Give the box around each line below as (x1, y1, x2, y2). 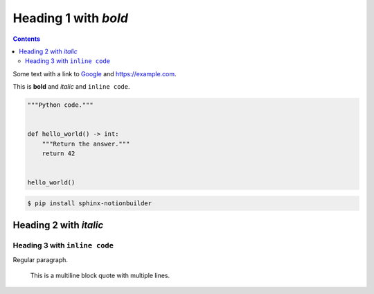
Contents (12, 35, 41, 43)
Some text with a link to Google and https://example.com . (12, 69, 177, 78)
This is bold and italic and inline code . (12, 83, 130, 91)
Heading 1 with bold (12, 10, 128, 26)
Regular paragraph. (12, 255, 69, 263)
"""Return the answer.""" (42, 139, 130, 148)
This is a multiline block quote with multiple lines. (30, 271, 170, 279)
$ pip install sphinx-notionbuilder (27, 199, 152, 207)
